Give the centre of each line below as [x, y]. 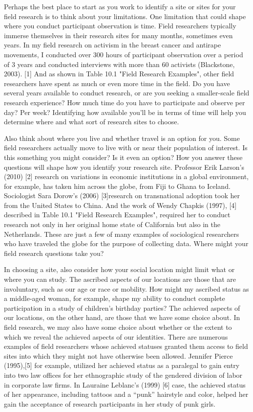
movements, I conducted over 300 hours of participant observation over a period [124, 54]
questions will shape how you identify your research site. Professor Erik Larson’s [124, 167]
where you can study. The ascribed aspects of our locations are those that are [120, 279]
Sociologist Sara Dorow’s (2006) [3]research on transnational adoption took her [122, 195]
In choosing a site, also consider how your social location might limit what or [119, 269]
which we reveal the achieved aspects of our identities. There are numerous [116, 336]
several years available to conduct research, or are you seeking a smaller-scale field [127, 93]
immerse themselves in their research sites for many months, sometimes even [118, 35]
